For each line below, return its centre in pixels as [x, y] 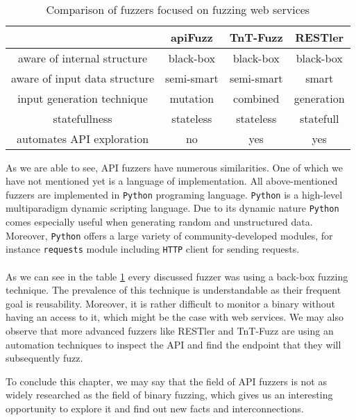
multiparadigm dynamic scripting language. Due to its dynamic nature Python [172, 208]
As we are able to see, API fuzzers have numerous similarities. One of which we [175, 167]
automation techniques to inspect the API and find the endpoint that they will [173, 344]
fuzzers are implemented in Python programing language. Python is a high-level [174, 194]
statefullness [83, 118]
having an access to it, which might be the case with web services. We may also [175, 317]
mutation [192, 98]
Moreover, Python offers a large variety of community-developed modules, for [169, 235]
